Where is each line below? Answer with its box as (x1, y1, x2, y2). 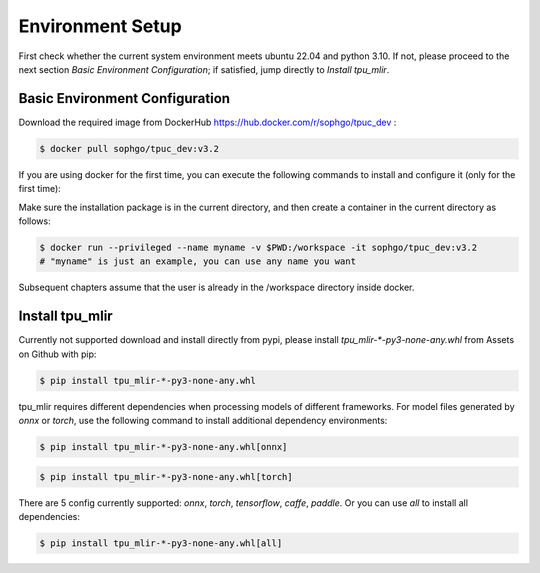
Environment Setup (18, 15, 182, 37)
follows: (18, 215, 51, 227)
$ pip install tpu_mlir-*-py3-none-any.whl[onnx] (39, 441, 288, 452)
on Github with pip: (18, 348, 97, 360)
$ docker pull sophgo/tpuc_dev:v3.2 (39, 143, 220, 154)
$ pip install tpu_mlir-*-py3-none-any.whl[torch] (39, 471, 294, 482)
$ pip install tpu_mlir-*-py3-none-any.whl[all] (39, 537, 283, 549)
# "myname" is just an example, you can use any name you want (39, 256, 357, 267)
